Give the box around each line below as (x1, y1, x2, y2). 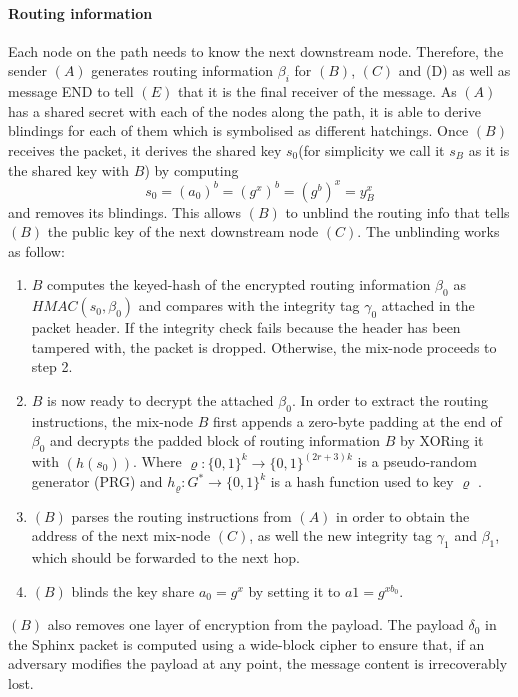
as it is (468, 139, 510, 160)
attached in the (381, 295, 475, 316)
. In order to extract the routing (291, 390, 489, 411)
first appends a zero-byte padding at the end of (212, 410, 502, 431)
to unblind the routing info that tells (285, 201, 510, 222)
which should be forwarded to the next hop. (31, 547, 300, 568)
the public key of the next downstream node (47, 221, 319, 242)
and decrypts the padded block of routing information (50, 430, 381, 451)
